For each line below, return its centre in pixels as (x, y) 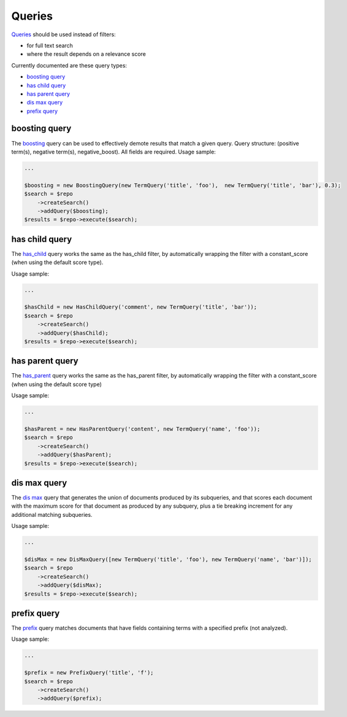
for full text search (50, 45)
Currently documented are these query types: (69, 65)
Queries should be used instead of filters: (63, 34)
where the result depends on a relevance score (86, 54)
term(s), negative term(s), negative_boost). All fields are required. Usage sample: (113, 152)
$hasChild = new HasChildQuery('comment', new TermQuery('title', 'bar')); (141, 307)
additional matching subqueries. (52, 514)
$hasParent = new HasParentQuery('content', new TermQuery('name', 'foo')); (142, 429)
